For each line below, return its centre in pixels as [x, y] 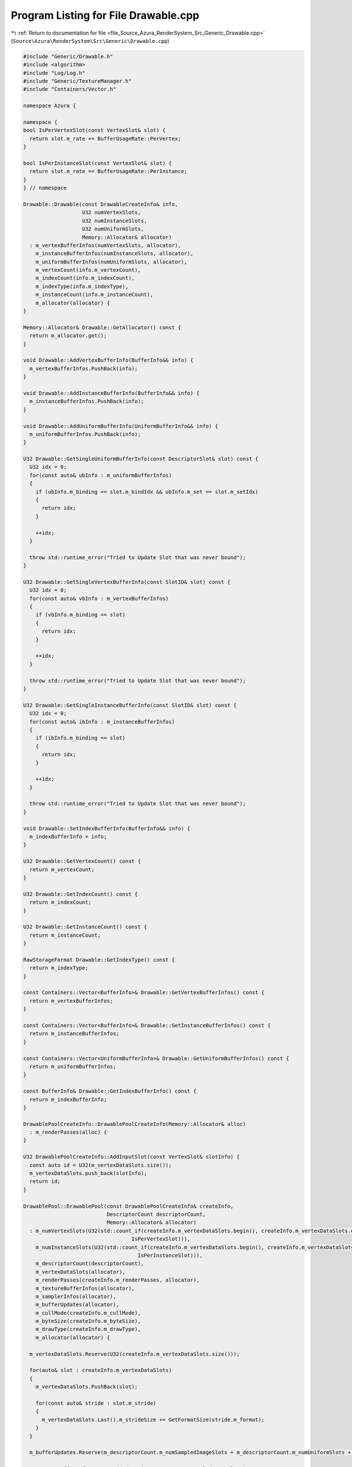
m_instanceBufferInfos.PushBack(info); [87, 401]
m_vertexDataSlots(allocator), [80, 1272]
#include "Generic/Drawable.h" [68, 56]
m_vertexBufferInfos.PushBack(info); [84, 369]
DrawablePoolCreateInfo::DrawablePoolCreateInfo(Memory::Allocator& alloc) [135, 1124]
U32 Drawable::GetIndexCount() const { [80, 894]
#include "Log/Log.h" [54, 73]
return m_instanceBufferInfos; [75, 1034]
